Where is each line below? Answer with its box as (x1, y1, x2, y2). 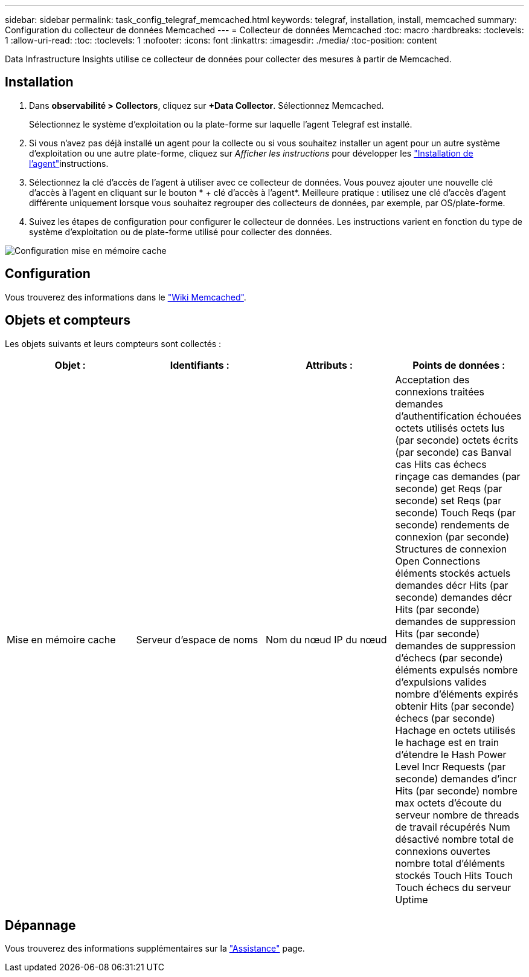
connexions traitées (395, 385, 485, 398)
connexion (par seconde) (395, 530, 510, 543)
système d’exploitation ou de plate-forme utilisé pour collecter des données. (29, 226, 332, 237)
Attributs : (306, 359, 353, 371)
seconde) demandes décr (395, 591, 512, 603)
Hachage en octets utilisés (395, 724, 516, 736)
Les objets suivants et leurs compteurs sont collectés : (5, 338, 222, 349)
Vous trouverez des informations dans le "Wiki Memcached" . (5, 291, 246, 302)
